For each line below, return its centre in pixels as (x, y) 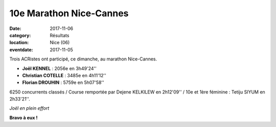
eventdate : (21, 50)
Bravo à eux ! (24, 117)
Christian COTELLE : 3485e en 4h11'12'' (64, 75)
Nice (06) (60, 43)
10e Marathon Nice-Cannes (69, 13)
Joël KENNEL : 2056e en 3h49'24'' (59, 68)
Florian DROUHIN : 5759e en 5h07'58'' (63, 83)
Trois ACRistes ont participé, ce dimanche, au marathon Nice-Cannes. (83, 59)
